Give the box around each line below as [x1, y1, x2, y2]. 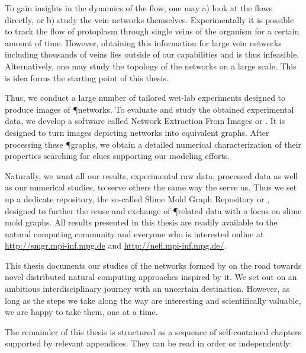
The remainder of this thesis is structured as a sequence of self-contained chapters [5, 325, 301, 338]
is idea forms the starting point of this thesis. [5, 71, 169, 84]
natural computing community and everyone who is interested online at [5, 227, 264, 240]
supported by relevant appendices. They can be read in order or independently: [5, 337, 292, 349]
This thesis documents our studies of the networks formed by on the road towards [5, 259, 302, 271]
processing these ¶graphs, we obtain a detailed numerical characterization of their [5, 138, 302, 150]
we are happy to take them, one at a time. [5, 306, 158, 318]
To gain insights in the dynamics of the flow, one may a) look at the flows [5, 2, 273, 14]
